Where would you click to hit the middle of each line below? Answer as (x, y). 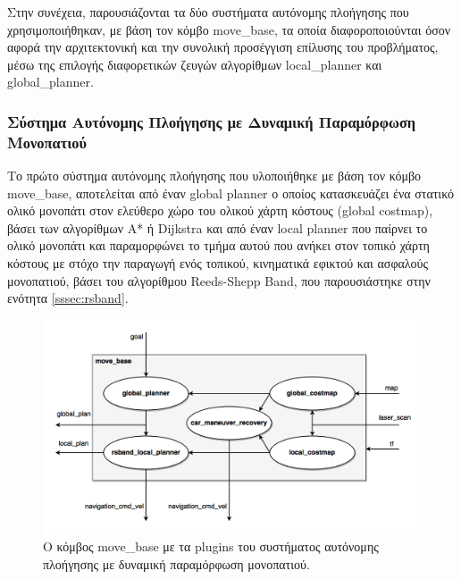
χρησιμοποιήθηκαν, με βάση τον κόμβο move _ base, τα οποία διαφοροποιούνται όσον (229, 29)
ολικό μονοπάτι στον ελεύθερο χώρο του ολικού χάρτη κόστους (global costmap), (220, 210)
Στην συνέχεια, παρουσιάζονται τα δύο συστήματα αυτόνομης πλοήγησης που (208, 12)
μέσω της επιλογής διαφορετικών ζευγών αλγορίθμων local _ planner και (195, 64)
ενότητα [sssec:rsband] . (68, 298)
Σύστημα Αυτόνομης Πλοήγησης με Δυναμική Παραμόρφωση (212, 121)
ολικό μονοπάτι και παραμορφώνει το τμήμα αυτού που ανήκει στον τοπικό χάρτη (218, 245)
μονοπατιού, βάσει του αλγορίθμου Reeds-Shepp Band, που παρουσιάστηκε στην (219, 280)
